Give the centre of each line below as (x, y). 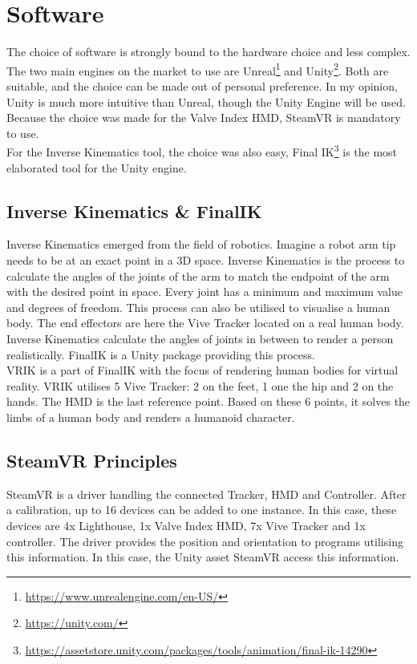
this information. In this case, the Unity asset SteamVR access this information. (203, 557)
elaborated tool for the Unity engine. (97, 167)
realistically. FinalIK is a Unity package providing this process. (161, 354)
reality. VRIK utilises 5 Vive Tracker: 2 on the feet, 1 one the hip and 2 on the (200, 385)
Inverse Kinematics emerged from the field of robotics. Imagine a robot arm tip (201, 244)
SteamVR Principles (92, 460)
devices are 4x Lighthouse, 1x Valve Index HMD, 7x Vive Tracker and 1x (186, 525)
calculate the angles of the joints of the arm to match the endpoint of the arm (198, 275)
